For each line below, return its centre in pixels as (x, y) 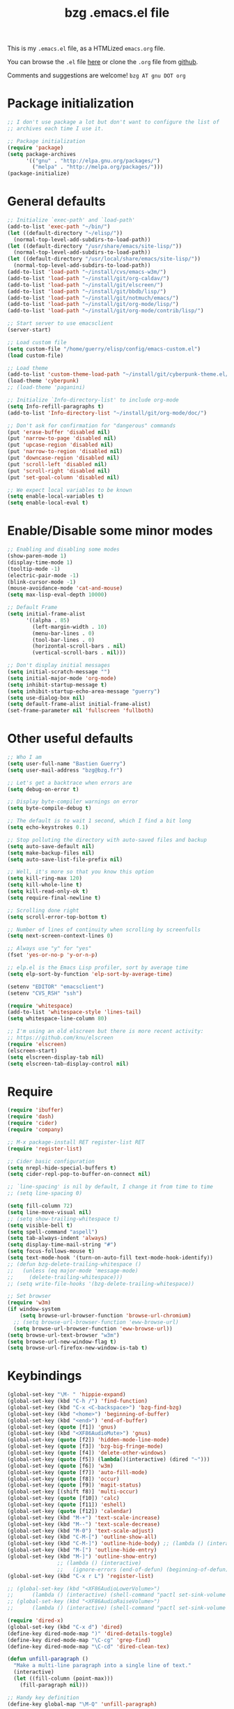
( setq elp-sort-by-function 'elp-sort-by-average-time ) (90, 974)
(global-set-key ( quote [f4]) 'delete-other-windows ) (87, 1453)
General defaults (56, 202)
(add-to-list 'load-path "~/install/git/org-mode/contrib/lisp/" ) (106, 311)
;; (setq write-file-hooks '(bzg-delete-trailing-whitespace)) (101, 1284)
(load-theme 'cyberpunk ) (43, 381)
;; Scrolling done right (43, 910)
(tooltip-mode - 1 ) (34, 569)
